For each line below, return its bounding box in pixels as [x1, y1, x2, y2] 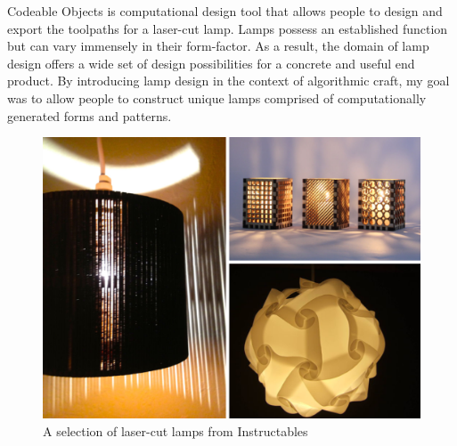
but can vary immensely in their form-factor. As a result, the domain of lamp [7, 36, 429, 55]
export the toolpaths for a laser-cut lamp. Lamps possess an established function [7, 19, 448, 37]
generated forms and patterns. [7, 106, 172, 125]
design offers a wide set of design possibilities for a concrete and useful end [7, 53, 415, 72]
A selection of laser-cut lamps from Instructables [43, 421, 308, 440]
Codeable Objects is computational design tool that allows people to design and [7, 2, 443, 20]
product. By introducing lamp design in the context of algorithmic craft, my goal [7, 71, 450, 90]
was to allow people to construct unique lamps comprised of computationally [7, 88, 427, 107]
